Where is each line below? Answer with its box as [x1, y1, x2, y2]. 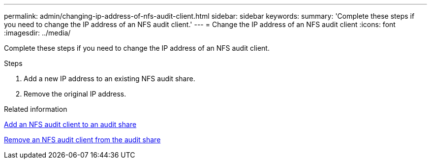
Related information [4, 105, 67, 113]
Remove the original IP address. [24, 90, 126, 98]
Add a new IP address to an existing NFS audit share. [24, 74, 195, 83]
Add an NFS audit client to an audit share [4, 120, 137, 129]
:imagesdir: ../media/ [4, 29, 71, 37]
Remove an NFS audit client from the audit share [4, 135, 161, 144]
